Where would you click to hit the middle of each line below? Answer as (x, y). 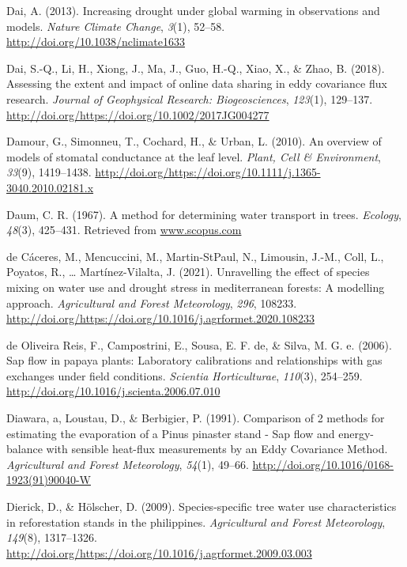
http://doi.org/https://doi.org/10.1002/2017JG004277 (138, 114)
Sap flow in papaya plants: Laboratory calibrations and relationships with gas (194, 360)
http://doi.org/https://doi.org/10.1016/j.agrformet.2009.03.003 (159, 552)
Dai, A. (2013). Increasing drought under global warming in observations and (193, 10)
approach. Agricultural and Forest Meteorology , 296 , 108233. (152, 302)
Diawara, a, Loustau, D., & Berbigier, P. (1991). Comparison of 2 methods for (196, 418)
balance (24, 449)
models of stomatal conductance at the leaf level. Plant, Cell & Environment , (194, 156)
